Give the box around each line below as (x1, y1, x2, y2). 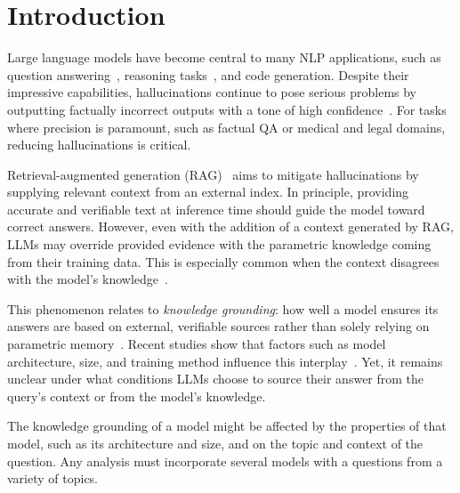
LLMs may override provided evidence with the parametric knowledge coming (7, 235, 432, 254)
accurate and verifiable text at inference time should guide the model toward (7, 199, 425, 218)
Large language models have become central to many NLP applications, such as (7, 48, 441, 67)
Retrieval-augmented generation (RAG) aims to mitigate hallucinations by (7, 165, 419, 183)
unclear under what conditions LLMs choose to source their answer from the (7, 369, 424, 388)
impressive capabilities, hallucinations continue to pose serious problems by (7, 83, 417, 101)
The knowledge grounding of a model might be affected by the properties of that (7, 416, 447, 435)
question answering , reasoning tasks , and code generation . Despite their (7, 65, 409, 84)
